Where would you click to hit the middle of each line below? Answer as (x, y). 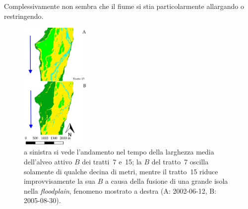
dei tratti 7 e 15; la (112, 161)
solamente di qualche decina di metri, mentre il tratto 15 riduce (121, 171)
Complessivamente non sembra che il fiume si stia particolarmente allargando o (124, 6)
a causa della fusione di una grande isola (167, 181)
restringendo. (24, 16)
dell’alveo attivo (48, 161)
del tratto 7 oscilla (180, 161)
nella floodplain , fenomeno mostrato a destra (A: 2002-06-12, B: (120, 190)
